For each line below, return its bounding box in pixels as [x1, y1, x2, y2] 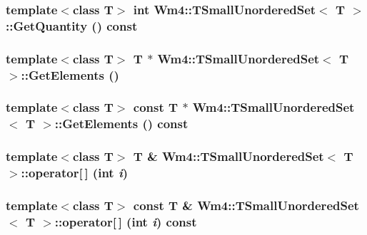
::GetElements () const [54, 115, 188, 132]
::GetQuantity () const [6, 16, 138, 34]
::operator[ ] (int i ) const [54, 212, 197, 230]
